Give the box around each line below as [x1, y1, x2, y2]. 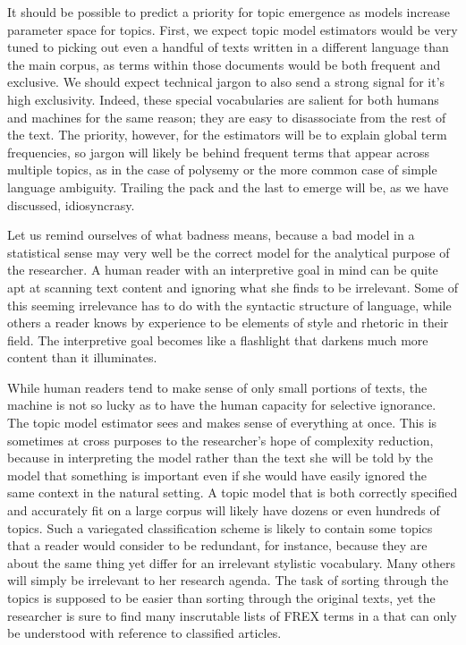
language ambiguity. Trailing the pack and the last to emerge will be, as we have [7, 177, 449, 196]
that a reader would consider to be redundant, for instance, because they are [7, 536, 428, 555]
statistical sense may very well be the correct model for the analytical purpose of [7, 242, 450, 261]
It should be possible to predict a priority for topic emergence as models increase [7, 3, 450, 21]
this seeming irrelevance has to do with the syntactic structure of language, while [7, 295, 452, 314]
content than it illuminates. [7, 348, 157, 367]
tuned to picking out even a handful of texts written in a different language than [7, 38, 449, 56]
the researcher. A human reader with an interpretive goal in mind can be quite [7, 260, 438, 279]
